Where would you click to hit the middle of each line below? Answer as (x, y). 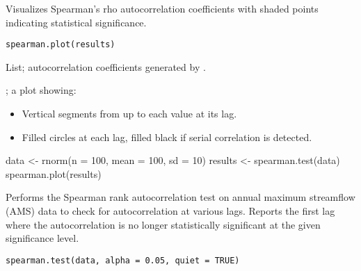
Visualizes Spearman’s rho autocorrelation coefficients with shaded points (162, 8)
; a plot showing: (41, 90)
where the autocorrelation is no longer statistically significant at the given (163, 224)
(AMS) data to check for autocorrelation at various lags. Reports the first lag (170, 211)
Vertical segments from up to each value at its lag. (129, 114)
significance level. (42, 238)
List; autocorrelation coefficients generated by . (106, 66)
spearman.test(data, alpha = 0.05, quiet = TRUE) (123, 260)
